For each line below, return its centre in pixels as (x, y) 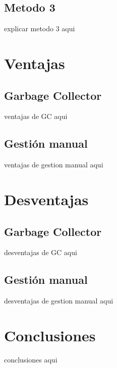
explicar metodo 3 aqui (40, 28)
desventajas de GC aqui (41, 252)
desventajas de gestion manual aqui (59, 301)
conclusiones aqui (31, 359)
